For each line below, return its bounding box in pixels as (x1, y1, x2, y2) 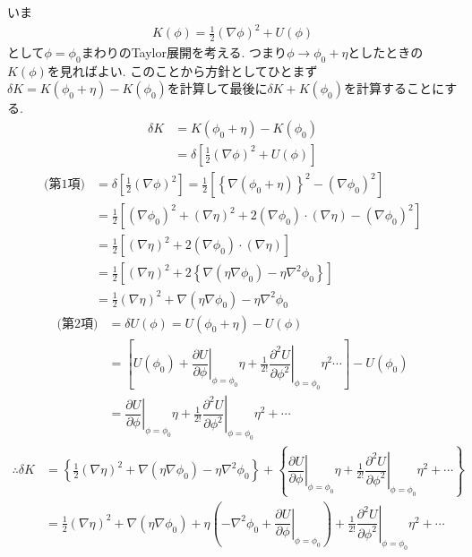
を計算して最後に (167, 79, 268, 98)
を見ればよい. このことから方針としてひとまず (47, 61, 318, 80)
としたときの (348, 42, 424, 61)
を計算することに (344, 79, 445, 98)
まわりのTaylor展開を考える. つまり (81, 42, 287, 61)
